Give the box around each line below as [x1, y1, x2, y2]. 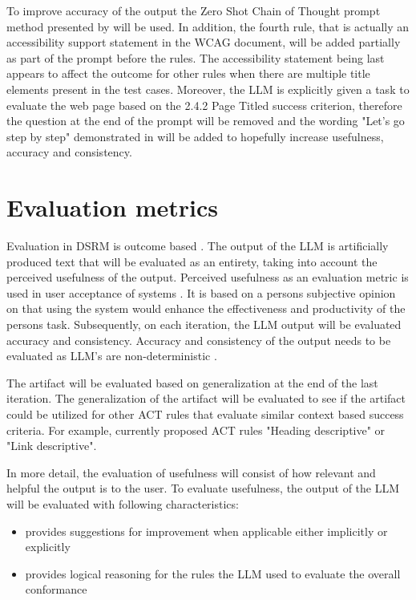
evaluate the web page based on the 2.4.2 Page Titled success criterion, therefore [6, 96, 402, 113]
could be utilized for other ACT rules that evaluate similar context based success [6, 406, 404, 422]
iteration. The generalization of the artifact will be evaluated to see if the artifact [6, 390, 406, 407]
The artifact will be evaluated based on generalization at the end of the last [6, 374, 378, 391]
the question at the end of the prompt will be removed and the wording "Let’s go [6, 112, 405, 129]
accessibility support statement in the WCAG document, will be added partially [6, 34, 401, 51]
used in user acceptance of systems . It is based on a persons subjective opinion [6, 284, 396, 301]
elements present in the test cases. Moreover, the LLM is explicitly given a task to [6, 80, 410, 97]
